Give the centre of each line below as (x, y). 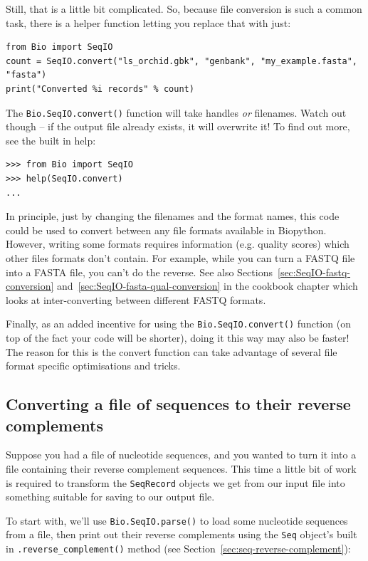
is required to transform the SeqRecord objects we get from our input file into (175, 482)
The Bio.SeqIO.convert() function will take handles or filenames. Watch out (176, 112)
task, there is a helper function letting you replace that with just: (148, 22)
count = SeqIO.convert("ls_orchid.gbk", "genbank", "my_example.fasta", (182, 61)
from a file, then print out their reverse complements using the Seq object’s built (182, 534)
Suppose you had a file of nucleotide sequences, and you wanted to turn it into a (181, 455)
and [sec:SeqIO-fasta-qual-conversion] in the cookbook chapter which (207, 286)
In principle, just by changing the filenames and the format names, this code (173, 216)
